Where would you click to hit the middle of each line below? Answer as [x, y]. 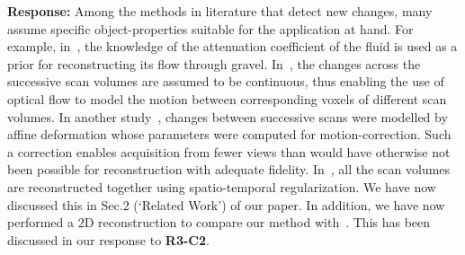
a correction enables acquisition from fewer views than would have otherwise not [229, 151]
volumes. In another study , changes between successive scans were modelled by [228, 116]
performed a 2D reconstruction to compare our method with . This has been [219, 222]
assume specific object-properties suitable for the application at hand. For [210, 28]
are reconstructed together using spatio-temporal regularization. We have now [222, 186]
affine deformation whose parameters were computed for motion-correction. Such [229, 134]
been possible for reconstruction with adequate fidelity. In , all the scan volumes [229, 169]
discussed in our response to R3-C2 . [108, 239]
